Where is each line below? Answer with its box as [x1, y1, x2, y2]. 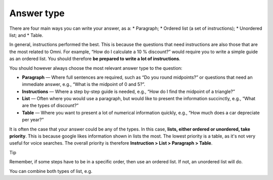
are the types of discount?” [22, 103, 79, 109]
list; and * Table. [9, 32, 43, 38]
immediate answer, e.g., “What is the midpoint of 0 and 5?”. [22, 81, 146, 87]
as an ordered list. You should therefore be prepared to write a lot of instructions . [9, 56, 180, 62]
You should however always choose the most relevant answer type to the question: [9, 65, 183, 71]
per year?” [22, 117, 44, 123]
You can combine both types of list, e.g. [9, 168, 93, 174]
